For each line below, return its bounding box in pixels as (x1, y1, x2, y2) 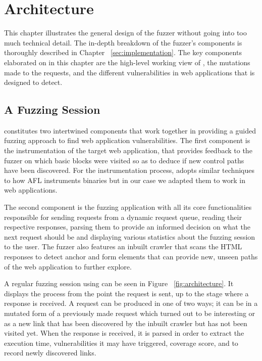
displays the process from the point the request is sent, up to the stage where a (4, 288, 249, 298)
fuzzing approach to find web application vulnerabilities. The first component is (4, 135, 250, 146)
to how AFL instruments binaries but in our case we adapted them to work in (4, 174, 246, 185)
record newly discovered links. (4, 347, 96, 358)
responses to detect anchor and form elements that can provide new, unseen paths (4, 251, 258, 262)
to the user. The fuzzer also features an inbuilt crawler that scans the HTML (4, 241, 242, 252)
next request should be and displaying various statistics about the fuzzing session (4, 231, 255, 242)
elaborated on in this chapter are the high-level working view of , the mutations (4, 57, 250, 67)
